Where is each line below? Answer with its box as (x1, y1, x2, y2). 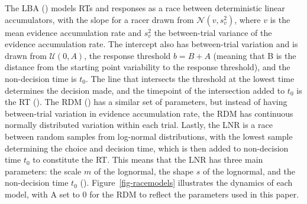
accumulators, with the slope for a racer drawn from (5, 13, 194, 25)
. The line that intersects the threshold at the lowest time (85, 72, 295, 84)
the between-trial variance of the (154, 26, 272, 38)
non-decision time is (5, 72, 77, 84)
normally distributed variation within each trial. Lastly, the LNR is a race (5, 119, 273, 131)
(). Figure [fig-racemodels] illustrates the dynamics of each (80, 176, 293, 189)
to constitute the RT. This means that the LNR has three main (33, 153, 263, 166)
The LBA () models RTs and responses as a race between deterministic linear (5, 2, 285, 14)
